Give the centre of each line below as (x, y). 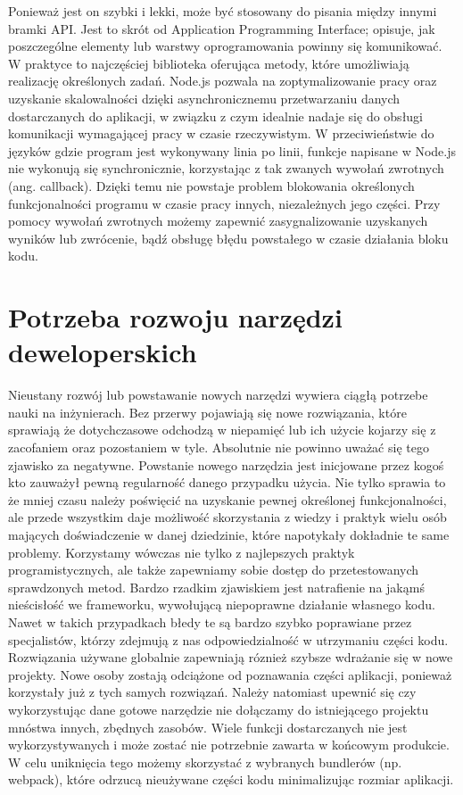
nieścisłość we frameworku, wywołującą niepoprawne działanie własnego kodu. (222, 605)
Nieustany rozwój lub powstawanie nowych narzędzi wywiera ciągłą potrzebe (218, 395)
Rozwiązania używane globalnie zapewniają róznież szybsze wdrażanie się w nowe (231, 657)
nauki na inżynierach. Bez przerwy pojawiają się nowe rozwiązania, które (207, 412)
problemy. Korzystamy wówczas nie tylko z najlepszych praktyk (182, 552)
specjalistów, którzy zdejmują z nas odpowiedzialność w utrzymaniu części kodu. (228, 639)
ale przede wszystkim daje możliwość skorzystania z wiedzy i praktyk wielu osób (227, 517)
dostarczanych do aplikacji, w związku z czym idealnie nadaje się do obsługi (216, 116)
